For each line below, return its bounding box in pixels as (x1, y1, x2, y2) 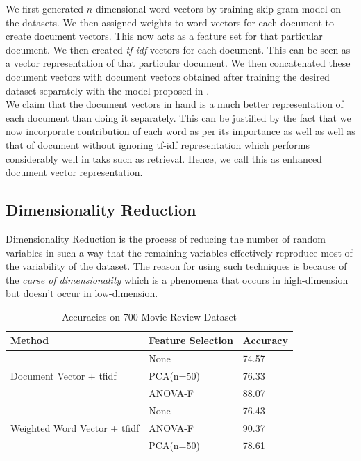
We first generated (6, 1, 84, 15)
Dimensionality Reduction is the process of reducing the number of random (6, 231, 326, 245)
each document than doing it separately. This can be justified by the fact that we (6, 110, 351, 124)
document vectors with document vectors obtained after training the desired (6, 69, 330, 83)
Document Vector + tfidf (10, 369, 117, 383)
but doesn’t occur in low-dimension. (6, 286, 158, 300)
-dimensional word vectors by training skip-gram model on (92, 1, 342, 15)
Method (10, 333, 49, 348)
